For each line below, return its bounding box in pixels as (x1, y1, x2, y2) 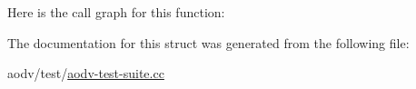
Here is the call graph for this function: (7, 3, 225, 21)
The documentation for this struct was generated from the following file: (7, 33, 410, 52)
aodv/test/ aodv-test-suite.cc (7, 64, 164, 83)
